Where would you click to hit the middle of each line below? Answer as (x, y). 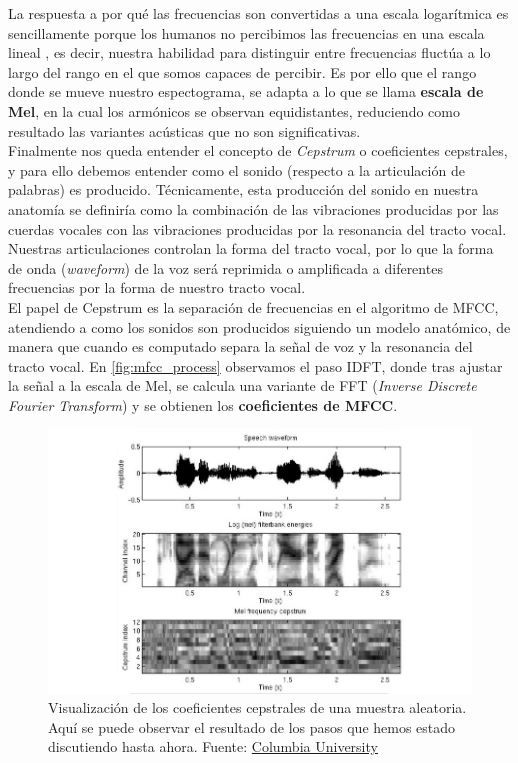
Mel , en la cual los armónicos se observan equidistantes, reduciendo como (234, 110)
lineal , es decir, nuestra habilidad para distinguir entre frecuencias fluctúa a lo (249, 52)
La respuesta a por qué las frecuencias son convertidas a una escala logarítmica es (258, 13)
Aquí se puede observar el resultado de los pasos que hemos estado (252, 726)
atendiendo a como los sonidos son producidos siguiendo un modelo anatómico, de (259, 326)
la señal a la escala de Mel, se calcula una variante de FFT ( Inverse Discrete (242, 385)
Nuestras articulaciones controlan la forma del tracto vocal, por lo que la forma (251, 248)
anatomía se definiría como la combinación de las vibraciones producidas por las (253, 208)
